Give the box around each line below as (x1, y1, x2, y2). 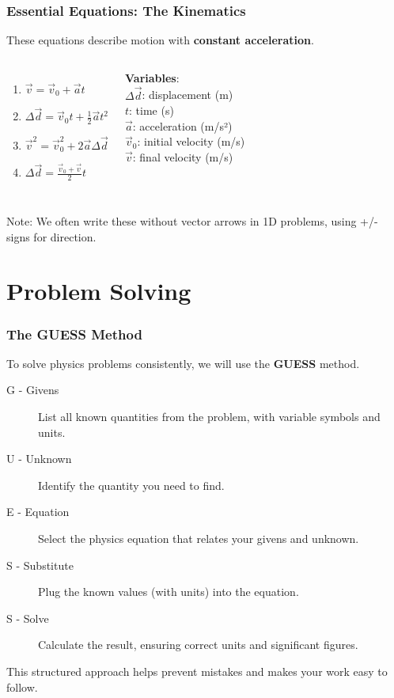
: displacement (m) (142, 86, 233, 103)
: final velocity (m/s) (132, 149, 233, 165)
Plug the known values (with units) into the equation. (38, 583, 299, 600)
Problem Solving (6, 275, 191, 307)
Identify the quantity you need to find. (38, 476, 225, 493)
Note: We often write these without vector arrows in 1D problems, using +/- (6, 213, 378, 230)
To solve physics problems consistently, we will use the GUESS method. (6, 355, 360, 371)
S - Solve (6, 609, 49, 626)
